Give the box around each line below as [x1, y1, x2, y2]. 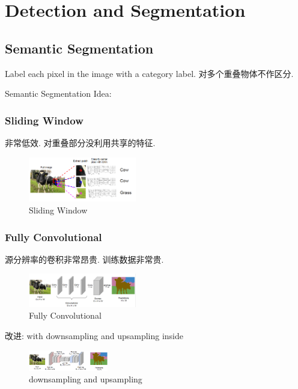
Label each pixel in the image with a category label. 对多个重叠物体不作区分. [5, 67, 294, 79]
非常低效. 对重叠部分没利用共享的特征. [5, 136, 156, 149]
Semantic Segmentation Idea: [5, 87, 112, 100]
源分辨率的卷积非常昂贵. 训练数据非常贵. [5, 253, 164, 265]
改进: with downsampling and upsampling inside [5, 329, 183, 342]
